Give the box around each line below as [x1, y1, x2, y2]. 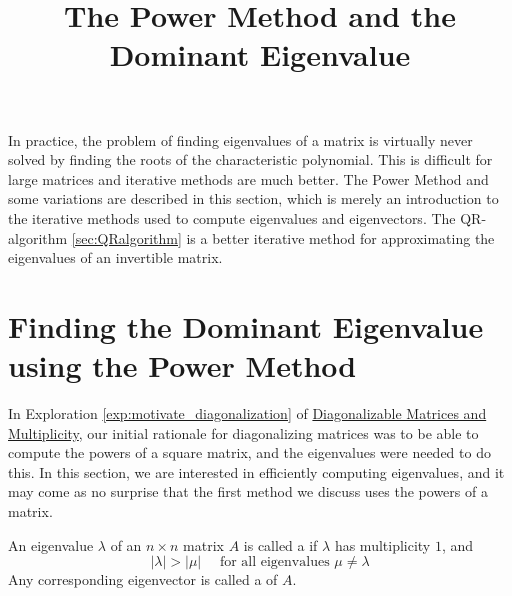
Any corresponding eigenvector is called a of [8, 569, 278, 590]
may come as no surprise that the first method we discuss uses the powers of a [8, 481, 488, 502]
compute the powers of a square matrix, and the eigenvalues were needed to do [8, 442, 491, 463]
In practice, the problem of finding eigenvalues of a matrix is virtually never [8, 129, 473, 150]
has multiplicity [334, 534, 431, 555]
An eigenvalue [8, 534, 94, 555]
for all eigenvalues [219, 555, 330, 570]
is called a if [243, 534, 318, 555]
